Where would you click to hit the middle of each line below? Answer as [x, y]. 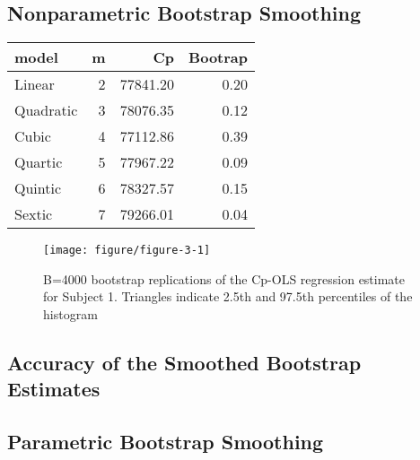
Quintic [38, 188]
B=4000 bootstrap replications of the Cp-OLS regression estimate [224, 278]
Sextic [34, 214]
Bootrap [218, 57]
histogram [70, 314]
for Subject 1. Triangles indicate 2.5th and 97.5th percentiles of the [228, 296]
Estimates [54, 389]
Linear [35, 84]
